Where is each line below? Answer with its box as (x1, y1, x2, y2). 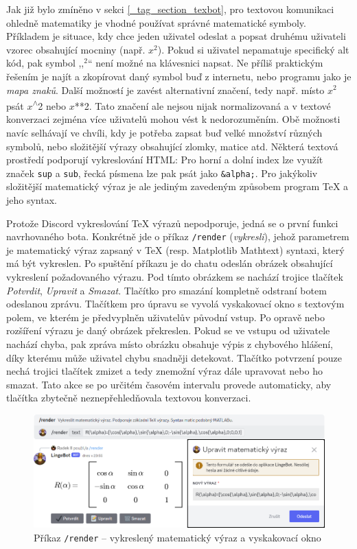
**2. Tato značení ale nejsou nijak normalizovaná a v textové (74, 98, 331, 113)
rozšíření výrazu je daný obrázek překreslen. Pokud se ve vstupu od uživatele (6, 323, 330, 338)
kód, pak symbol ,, (6, 56, 84, 70)
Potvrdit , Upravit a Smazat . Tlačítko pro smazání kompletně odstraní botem (6, 283, 327, 297)
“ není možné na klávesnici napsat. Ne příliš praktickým (87, 56, 323, 70)
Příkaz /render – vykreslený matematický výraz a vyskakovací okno (34, 530, 321, 544)
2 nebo (38, 98, 67, 113)
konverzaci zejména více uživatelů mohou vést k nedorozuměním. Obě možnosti (6, 112, 341, 126)
